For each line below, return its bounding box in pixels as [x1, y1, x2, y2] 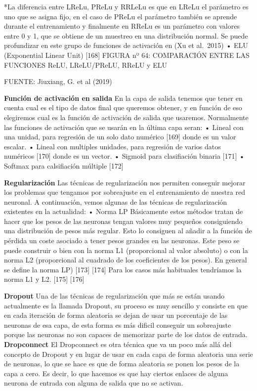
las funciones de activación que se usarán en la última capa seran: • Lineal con [4, 122, 244, 132]
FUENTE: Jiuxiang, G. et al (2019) [4, 76, 112, 87]
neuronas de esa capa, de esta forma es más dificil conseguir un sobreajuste [4, 319, 231, 330]
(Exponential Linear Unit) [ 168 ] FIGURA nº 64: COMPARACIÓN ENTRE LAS [4, 49, 250, 60]
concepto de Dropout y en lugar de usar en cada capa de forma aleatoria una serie [4, 348, 253, 359]
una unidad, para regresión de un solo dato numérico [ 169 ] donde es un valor [4, 131, 236, 142]
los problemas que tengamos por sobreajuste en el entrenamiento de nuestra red [4, 187, 245, 197]
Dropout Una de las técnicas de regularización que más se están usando [4, 291, 224, 301]
